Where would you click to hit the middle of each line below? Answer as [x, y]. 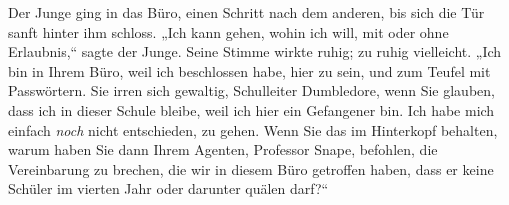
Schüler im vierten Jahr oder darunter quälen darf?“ [168, 188]
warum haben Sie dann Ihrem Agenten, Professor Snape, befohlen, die [223, 149]
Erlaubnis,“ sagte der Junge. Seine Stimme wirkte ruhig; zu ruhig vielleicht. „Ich [255, 51]
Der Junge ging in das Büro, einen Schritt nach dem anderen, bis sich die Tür [246, 12]
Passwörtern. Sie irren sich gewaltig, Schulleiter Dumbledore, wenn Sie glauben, [251, 90]
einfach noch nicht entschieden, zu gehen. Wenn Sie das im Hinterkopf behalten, [253, 129]
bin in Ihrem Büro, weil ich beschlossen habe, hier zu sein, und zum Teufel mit [249, 70]
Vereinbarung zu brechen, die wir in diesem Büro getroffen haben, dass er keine [251, 168]
